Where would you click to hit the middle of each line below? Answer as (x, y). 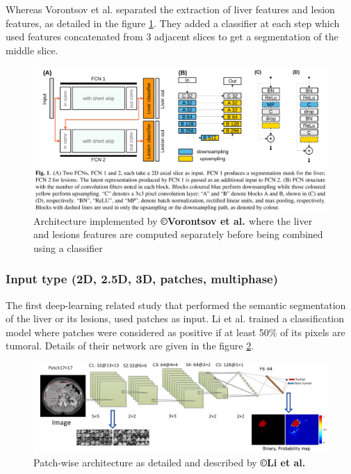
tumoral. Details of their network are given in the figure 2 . (130, 346)
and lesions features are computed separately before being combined (178, 234)
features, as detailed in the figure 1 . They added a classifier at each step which (173, 23)
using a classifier (68, 247)
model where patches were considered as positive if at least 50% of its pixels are (175, 332)
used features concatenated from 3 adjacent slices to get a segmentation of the (172, 37)
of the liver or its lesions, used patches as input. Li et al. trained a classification (175, 318)
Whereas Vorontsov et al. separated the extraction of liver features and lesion (170, 9)
